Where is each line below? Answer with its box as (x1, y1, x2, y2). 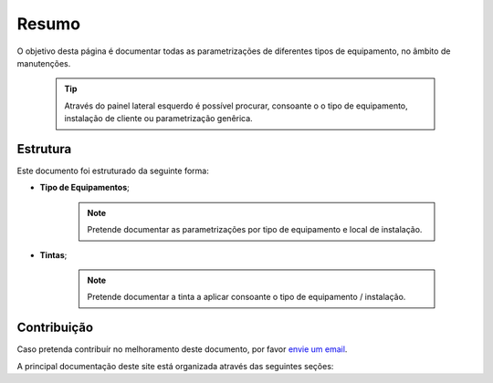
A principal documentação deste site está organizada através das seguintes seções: (16, 360, 334, 371)
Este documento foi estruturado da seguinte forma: (16, 165, 209, 177)
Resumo (16, 14, 81, 34)
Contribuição (16, 320, 94, 336)
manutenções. (16, 57, 71, 68)
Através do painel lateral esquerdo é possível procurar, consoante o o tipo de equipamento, (64, 100, 408, 111)
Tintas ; (39, 249, 68, 260)
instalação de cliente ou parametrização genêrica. (64, 113, 253, 124)
